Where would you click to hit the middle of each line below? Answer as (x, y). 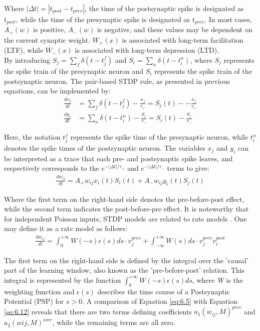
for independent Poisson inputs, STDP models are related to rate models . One (125, 218)
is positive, (50, 29)
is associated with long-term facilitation (183, 39)
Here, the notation (32, 137)
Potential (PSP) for (34, 301)
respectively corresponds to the (52, 168)
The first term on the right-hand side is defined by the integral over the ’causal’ (126, 260)
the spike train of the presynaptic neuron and (74, 71)
